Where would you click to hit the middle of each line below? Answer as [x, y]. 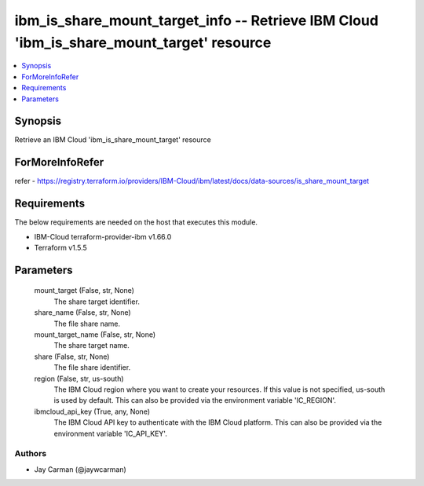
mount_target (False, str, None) [84, 291]
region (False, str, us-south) [79, 378]
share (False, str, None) [72, 356]
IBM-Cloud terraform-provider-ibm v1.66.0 [103, 236]
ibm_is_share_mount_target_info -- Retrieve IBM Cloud [196, 20]
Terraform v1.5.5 [61, 248]
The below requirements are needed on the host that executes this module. [136, 222]
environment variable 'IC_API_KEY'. [111, 433]
